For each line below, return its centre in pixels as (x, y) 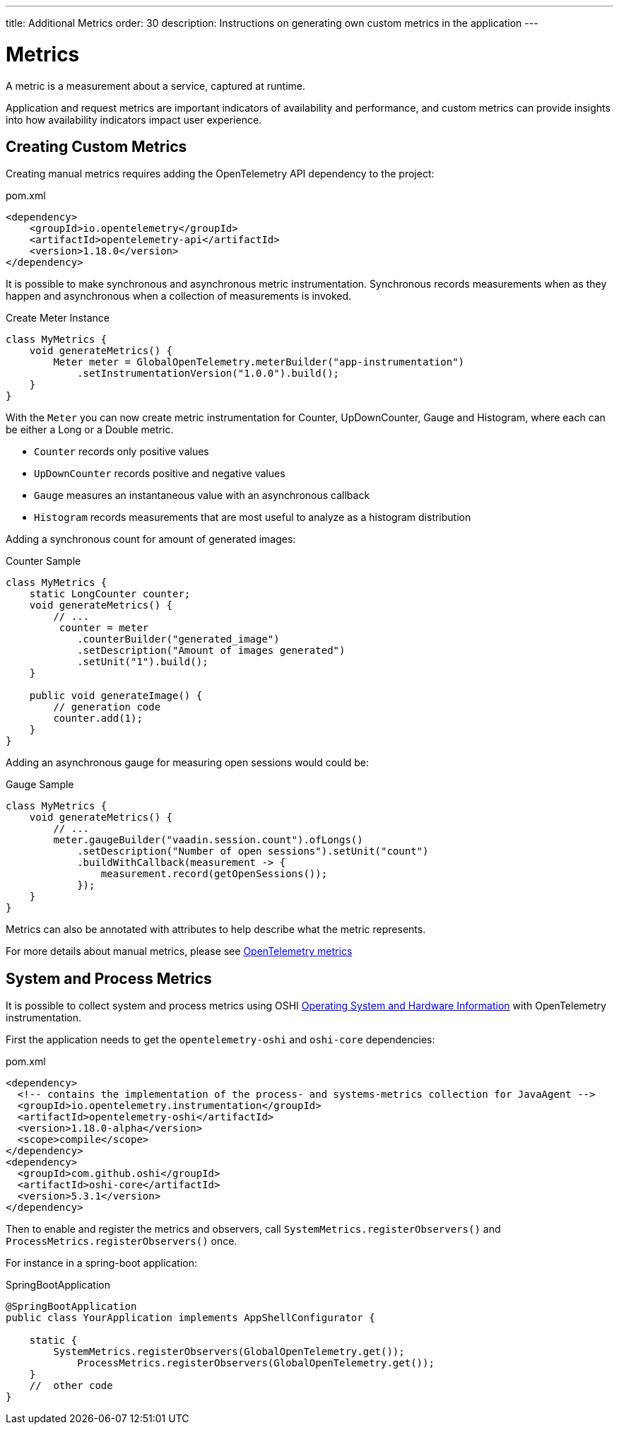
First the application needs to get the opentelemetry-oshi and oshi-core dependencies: (220, 1040)
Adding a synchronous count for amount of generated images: (151, 539)
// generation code (107, 707)
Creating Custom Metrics (96, 146)
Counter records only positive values (122, 452)
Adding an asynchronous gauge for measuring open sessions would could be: (188, 763)
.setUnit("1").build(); (143, 662)
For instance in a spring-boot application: (102, 1263)
